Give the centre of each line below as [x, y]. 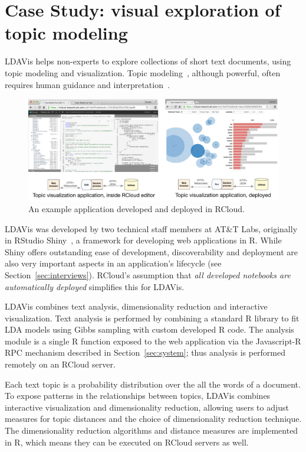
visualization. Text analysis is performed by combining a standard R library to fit [152, 318]
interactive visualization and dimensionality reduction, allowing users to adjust [147, 407]
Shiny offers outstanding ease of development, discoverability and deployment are [152, 251]
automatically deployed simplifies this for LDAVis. [95, 286]
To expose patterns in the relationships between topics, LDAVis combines [138, 396]
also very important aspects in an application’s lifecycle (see [113, 263]
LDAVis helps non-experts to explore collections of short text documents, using [148, 61]
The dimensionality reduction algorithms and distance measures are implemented [152, 430]
